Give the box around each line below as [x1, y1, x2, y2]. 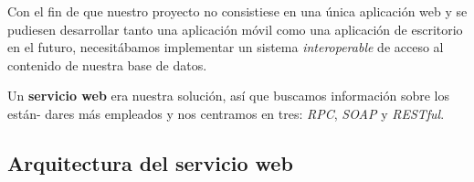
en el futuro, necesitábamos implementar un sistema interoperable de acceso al [7, 37, 444, 57]
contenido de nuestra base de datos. [7, 55, 207, 74]
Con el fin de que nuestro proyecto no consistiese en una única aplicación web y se [7, 2, 468, 20]
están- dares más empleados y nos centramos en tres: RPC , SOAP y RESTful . [7, 103, 445, 123]
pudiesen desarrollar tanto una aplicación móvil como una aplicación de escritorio [7, 19, 463, 38]
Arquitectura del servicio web [7, 148, 293, 177]
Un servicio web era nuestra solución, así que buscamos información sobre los [7, 86, 450, 105]
